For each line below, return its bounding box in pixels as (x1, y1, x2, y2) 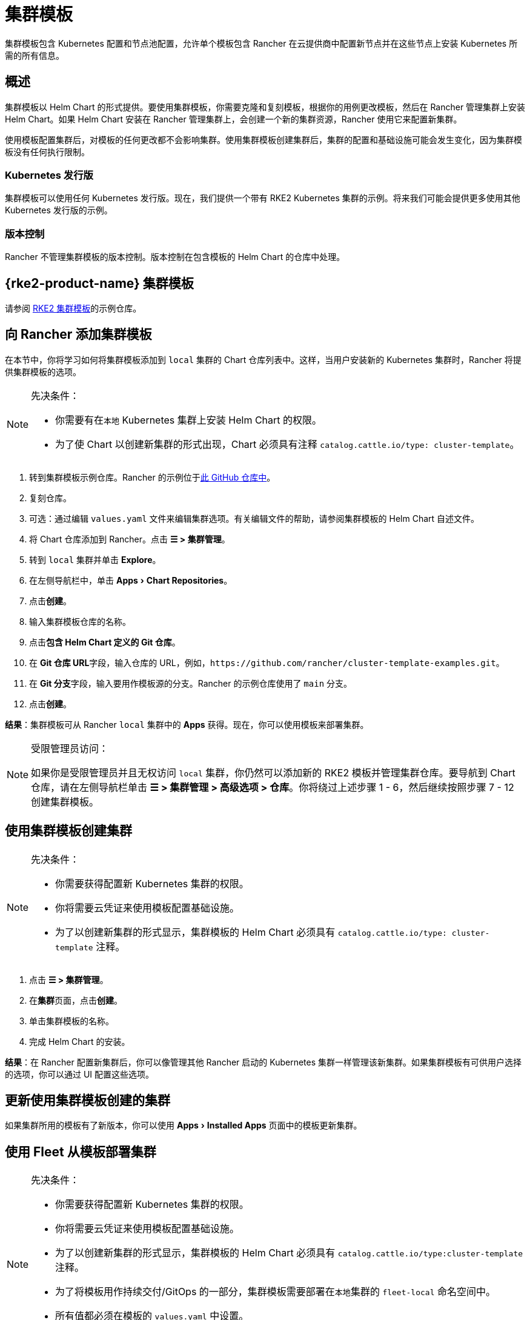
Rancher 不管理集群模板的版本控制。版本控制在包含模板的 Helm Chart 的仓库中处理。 (5, 252, 345, 262)
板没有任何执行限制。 (5, 146, 90, 157)
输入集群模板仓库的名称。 (29, 616, 131, 627)
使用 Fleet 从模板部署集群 (5, 1144, 156, 1159)
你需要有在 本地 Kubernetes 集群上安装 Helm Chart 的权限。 (55, 413, 322, 426)
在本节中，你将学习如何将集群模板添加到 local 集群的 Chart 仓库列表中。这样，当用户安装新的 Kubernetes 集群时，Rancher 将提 (5, 354, 522, 365)
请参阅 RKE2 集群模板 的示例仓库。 (5, 302, 142, 313)
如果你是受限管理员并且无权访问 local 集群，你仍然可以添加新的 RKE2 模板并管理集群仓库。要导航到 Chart (31, 766, 515, 779)
